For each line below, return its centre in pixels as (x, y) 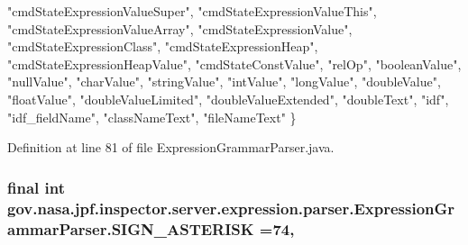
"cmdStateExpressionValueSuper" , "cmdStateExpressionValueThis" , (192, 11)
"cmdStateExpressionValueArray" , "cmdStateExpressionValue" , (180, 28)
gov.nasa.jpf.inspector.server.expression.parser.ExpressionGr (231, 208)
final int (36, 187)
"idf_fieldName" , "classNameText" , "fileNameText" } (152, 117)
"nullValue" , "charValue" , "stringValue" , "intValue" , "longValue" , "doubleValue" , (224, 82)
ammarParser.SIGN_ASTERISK (131, 228)
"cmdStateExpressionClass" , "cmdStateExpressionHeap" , (163, 46)
